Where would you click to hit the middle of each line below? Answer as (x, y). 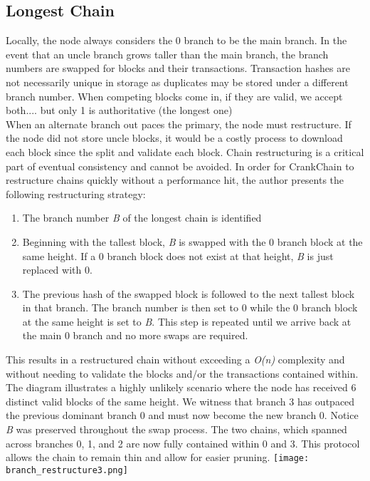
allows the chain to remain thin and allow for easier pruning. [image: (158, 457)
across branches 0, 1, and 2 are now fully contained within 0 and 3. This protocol (183, 443)
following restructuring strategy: (76, 193)
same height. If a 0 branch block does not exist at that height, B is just (178, 255)
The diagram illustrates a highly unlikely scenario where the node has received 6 (181, 387)
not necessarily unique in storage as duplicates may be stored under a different (177, 82)
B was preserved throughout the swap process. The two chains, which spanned (176, 429)
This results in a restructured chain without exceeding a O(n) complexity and (175, 360)
